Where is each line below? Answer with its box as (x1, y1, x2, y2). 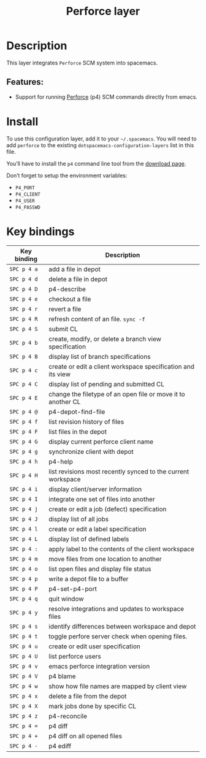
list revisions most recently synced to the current (48, 467, 189, 476)
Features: (6, 77, 44, 87)
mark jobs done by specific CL (48, 702, 137, 710)
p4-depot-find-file (48, 407, 105, 416)
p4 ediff (48, 741, 72, 750)
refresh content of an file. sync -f (48, 315, 145, 323)
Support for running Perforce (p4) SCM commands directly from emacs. (15, 93, 198, 101)
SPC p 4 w (9, 683, 38, 689)
